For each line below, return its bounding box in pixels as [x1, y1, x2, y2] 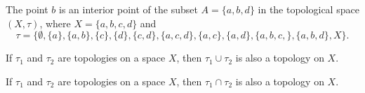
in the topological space [258, 2, 359, 16]
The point [6, 2, 48, 16]
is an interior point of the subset [59, 2, 198, 16]
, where [39, 15, 71, 30]
